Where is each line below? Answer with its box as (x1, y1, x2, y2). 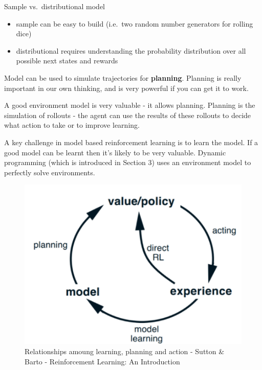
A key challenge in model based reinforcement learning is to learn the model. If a (4, 136, 258, 147)
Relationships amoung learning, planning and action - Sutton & (25, 345, 225, 356)
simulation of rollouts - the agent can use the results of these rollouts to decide (4, 109, 251, 120)
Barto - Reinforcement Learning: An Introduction (25, 356, 180, 366)
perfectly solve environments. (4, 167, 95, 177)
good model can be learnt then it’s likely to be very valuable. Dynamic (4, 147, 226, 157)
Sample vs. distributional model (4, 1, 105, 11)
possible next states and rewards (16, 55, 118, 66)
